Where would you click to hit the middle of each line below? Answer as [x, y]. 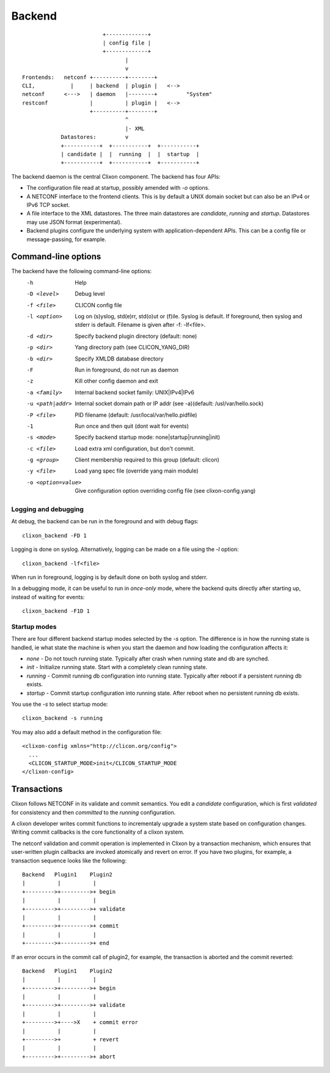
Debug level [90, 294]
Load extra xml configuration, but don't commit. [135, 448]
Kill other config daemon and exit [116, 381]
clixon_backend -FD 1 [54, 535]
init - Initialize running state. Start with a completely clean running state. [117, 667]
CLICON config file [98, 305]
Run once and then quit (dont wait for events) [132, 426]
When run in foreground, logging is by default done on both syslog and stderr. [109, 577]
